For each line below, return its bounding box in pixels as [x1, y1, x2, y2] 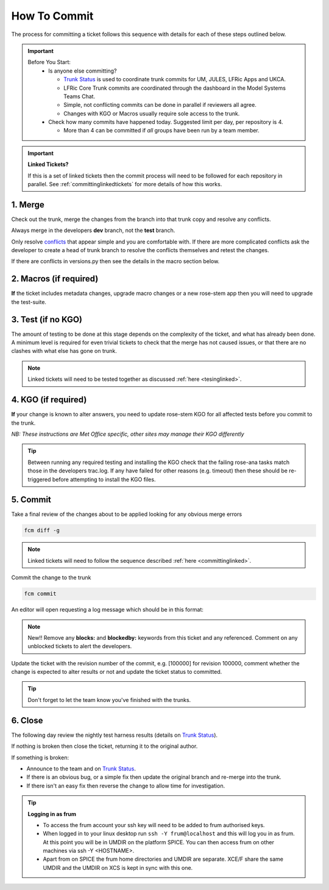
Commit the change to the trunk [11, 574, 91, 581]
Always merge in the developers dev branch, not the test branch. [11, 226, 175, 234]
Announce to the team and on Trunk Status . [26, 765, 136, 772]
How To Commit [11, 9, 94, 23]
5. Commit [11, 494, 52, 505]
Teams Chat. [63, 92, 96, 100]
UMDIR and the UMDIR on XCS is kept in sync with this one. [43, 864, 193, 871]
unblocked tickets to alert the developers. [27, 643, 132, 650]
